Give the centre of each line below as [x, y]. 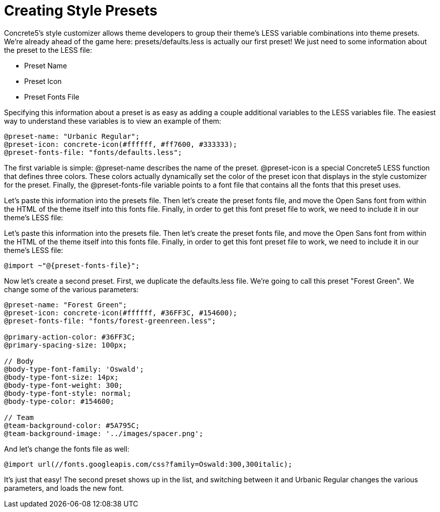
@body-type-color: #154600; [59, 401]
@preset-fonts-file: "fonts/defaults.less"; [93, 152]
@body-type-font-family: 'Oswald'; [74, 369]
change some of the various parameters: [71, 289]
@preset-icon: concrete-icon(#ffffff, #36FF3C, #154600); [121, 313]
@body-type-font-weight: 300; [64, 385]
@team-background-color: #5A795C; [72, 425]
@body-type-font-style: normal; [68, 393]
